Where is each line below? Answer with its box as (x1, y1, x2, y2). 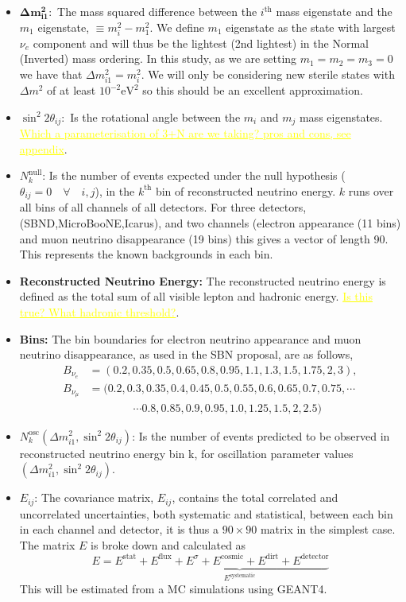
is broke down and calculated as (91, 536, 246, 553)
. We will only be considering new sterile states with (141, 65, 395, 82)
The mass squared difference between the (57, 3, 257, 19)
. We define (149, 18, 204, 35)
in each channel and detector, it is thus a (19, 521, 219, 538)
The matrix (19, 536, 75, 553)
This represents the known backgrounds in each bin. (19, 246, 273, 262)
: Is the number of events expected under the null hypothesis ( (42, 167, 346, 184)
